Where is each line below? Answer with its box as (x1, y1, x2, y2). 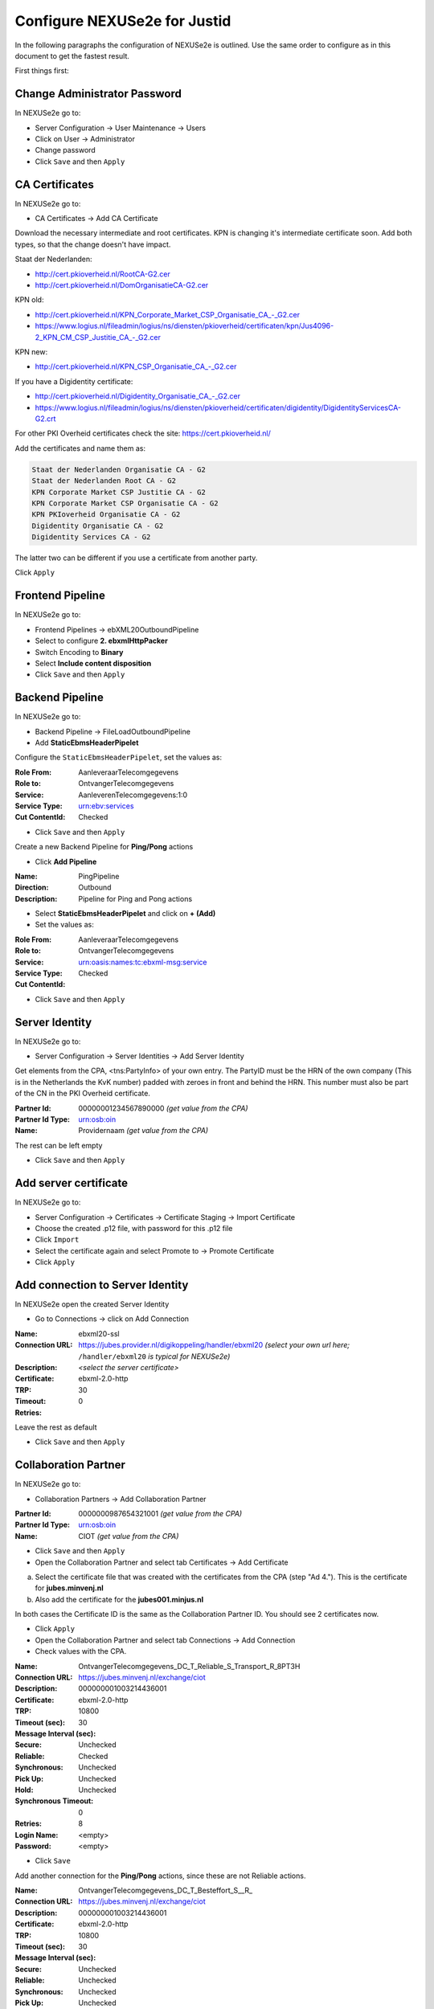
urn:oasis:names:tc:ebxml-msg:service (78, 957, 208, 967)
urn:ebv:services (78, 800, 134, 811)
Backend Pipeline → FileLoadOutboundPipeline (35, 726, 190, 736)
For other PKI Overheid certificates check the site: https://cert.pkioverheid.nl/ (14, 428, 271, 438)
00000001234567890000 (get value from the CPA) (78, 1103, 248, 1113)
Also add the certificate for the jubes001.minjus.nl (35, 1594, 204, 1604)
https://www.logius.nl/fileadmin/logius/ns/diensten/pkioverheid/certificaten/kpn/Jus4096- (35, 321, 334, 331)
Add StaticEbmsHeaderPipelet (35, 738, 139, 747)
